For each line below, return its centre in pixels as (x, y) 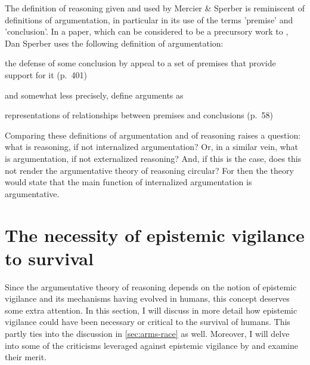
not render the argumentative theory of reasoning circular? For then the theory (149, 170)
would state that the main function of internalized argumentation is (128, 182)
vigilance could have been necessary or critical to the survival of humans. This (148, 322)
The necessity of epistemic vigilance (155, 234)
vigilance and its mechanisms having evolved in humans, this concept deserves (147, 298)
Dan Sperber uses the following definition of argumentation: (114, 43)
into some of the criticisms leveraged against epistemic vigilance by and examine (151, 345)
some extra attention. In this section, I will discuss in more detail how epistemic (151, 310)
